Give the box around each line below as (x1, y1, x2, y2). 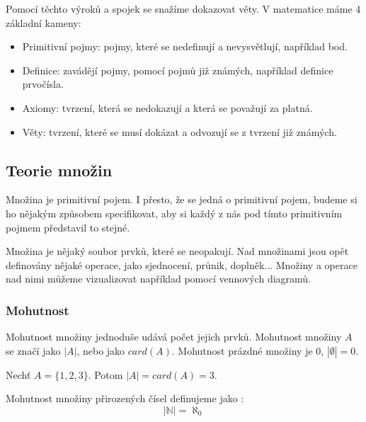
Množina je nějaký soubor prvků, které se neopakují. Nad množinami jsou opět (6, 244, 349, 258)
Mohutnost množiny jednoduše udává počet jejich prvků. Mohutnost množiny (6, 329, 342, 344)
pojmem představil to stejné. (6, 219, 130, 234)
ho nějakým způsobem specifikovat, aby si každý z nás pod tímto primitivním (6, 205, 343, 220)
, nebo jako (76, 343, 125, 358)
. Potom (88, 367, 123, 382)
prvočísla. (22, 76, 64, 91)
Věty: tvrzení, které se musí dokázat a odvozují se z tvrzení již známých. (22, 124, 337, 139)
